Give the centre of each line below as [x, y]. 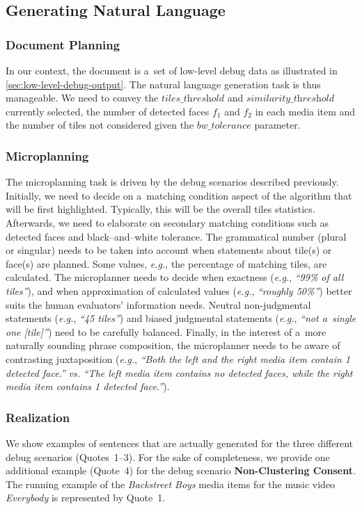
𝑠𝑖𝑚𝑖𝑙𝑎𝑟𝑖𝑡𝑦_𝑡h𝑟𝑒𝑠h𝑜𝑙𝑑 [290, 99]
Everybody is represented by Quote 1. [86, 498]
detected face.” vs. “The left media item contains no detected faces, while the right [179, 372]
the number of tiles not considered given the [100, 125]
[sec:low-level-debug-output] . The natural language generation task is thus [163, 84]
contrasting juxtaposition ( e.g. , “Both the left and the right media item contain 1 [178, 358]
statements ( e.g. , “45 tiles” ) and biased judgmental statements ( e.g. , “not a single [181, 318]
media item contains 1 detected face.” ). [88, 386]
